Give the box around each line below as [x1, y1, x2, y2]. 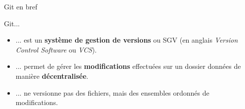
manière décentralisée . [15, 70, 88, 81]
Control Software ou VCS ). [15, 44, 97, 54]
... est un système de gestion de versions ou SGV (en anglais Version [15, 35, 238, 45]
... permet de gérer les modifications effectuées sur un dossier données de [15, 61, 241, 71]
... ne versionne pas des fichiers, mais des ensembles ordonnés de [15, 87, 209, 98]
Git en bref [4, 1, 38, 11]
